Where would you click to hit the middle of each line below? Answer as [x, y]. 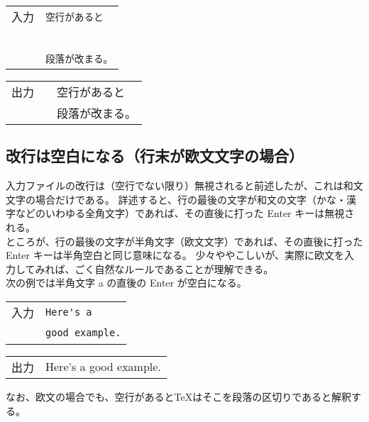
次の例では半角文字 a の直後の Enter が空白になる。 [126, 283]
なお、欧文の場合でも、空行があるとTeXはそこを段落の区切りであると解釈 [179, 396]
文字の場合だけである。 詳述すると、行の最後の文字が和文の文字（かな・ [176, 199]
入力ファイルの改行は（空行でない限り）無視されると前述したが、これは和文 [184, 185]
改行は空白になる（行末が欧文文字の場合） [155, 156]
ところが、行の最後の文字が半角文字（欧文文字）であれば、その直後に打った [184, 241]
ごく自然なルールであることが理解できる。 [174, 268]
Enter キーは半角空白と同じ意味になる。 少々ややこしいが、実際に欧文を [175, 255]
